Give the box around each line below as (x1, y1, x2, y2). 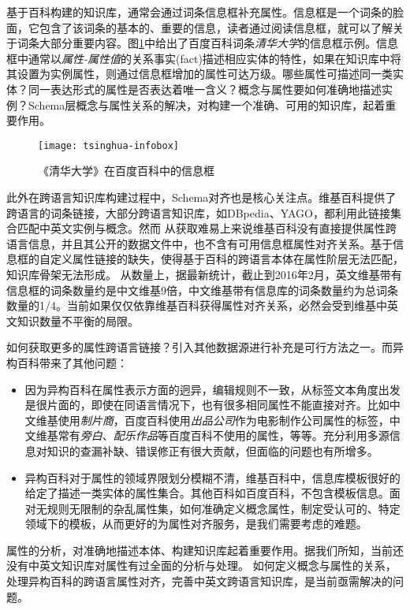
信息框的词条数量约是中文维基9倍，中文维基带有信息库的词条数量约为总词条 (6, 281, 398, 298)
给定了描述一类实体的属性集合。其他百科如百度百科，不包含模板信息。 (24, 485, 389, 501)
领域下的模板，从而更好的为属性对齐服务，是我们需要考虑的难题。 (24, 515, 367, 532)
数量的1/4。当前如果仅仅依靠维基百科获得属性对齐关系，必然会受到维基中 (6, 297, 387, 314)
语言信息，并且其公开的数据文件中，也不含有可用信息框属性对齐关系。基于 (6, 235, 393, 251)
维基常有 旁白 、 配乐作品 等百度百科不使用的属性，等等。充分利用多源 (35, 427, 389, 444)
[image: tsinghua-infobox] (38, 139, 179, 151)
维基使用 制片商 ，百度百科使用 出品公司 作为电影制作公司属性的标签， (35, 411, 389, 428)
